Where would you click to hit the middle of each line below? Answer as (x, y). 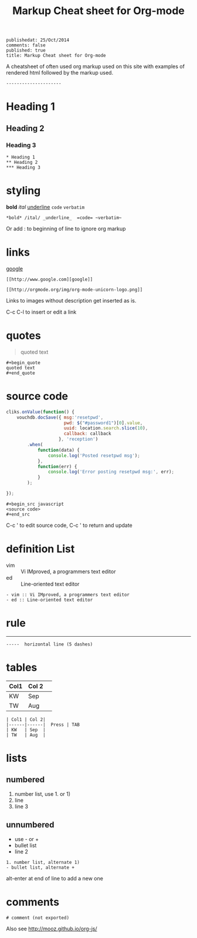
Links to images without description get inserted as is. (71, 300)
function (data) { (59, 450)
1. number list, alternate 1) (43, 862)
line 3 (21, 806)
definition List (40, 549)
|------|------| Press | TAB (43, 724)
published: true (26, 51)
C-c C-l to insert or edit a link (41, 312)
